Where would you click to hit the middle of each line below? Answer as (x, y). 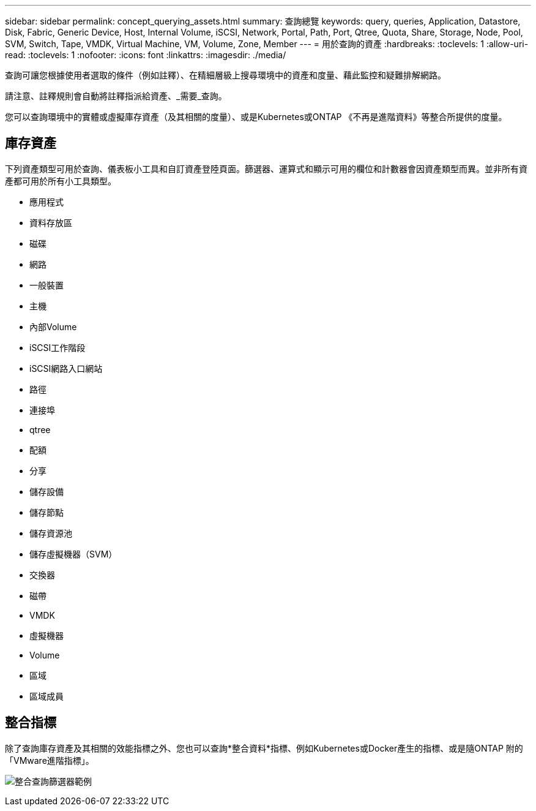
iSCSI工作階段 (58, 347)
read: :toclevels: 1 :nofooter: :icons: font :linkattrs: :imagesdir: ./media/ (146, 55)
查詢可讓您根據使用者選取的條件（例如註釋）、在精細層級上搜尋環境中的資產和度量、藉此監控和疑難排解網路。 (225, 75)
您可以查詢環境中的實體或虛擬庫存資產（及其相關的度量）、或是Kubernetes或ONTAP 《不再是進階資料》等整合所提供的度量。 (256, 117)
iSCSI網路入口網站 (66, 368)
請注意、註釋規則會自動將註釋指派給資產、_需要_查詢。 (116, 96)
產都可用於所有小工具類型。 (61, 181)
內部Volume (53, 326)
